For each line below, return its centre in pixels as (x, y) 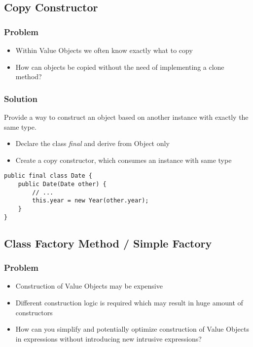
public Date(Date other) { (62, 184)
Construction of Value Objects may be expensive (89, 286)
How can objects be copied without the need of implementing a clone (120, 67)
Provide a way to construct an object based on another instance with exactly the (126, 117)
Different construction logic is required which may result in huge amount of (129, 302)
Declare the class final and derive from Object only (92, 143)
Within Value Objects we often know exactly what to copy (104, 50)
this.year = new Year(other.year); (90, 201)
